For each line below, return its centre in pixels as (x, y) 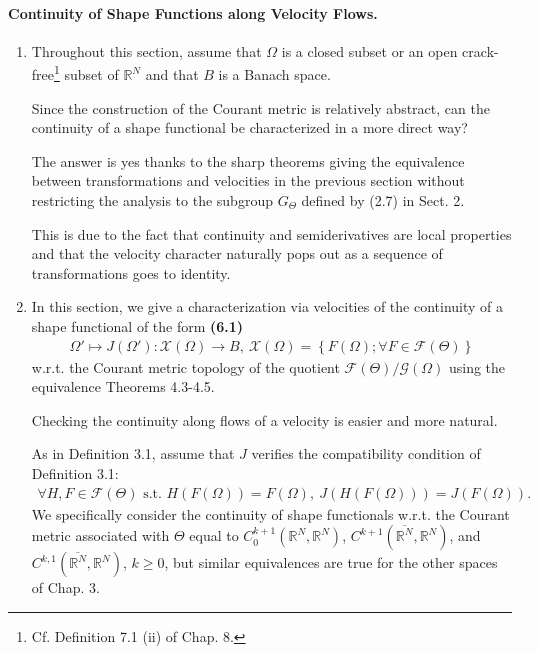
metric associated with (100, 535)
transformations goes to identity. (131, 272)
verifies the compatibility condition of (366, 453)
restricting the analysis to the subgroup (152, 200)
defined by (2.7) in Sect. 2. (383, 200)
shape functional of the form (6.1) (137, 325)
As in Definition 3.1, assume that (133, 453)
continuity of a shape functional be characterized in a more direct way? (249, 127)
